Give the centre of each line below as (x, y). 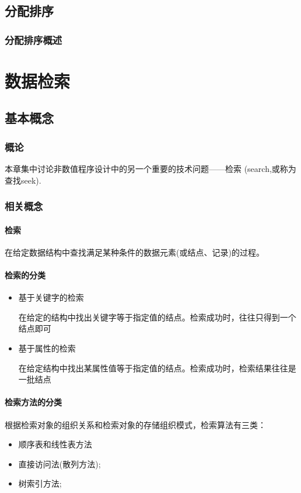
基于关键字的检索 (51, 297)
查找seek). (23, 180)
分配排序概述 (34, 39)
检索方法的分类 (33, 402)
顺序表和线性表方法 (55, 444)
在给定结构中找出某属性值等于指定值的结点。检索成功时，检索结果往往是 (157, 368)
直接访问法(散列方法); (60, 463)
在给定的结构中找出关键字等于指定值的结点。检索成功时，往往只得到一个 (157, 317)
